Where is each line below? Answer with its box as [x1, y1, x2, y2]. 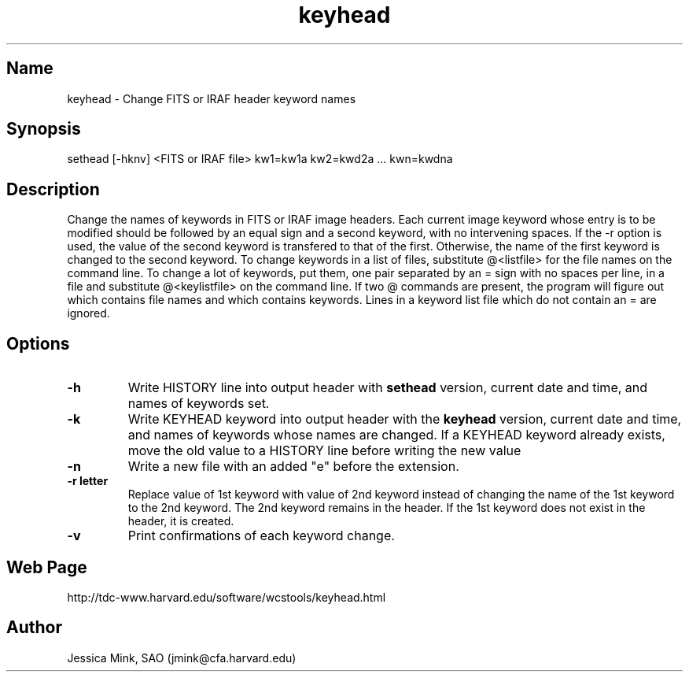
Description [6, 179, 100, 199]
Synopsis [6, 119, 81, 139]
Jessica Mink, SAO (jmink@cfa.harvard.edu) [67, 650, 297, 665]
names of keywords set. [127, 395, 270, 412]
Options [6, 333, 70, 354]
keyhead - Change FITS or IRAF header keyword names [67, 91, 356, 106]
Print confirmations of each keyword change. [127, 528, 395, 544]
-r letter [67, 474, 109, 488]
